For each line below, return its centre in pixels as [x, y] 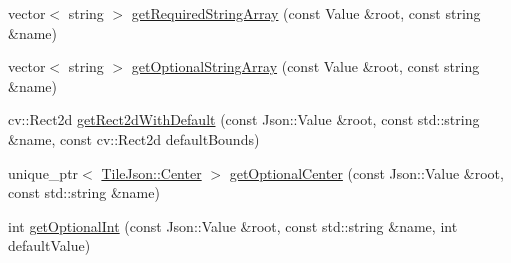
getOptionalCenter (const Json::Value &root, [366, 172]
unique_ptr [43, 172]
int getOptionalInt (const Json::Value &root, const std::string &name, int [233, 225]
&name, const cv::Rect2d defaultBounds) [134, 138]
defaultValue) [49, 245]
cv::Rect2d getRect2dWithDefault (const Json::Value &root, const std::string [244, 119]
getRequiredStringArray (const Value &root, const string [306, 13]
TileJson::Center [151, 172]
